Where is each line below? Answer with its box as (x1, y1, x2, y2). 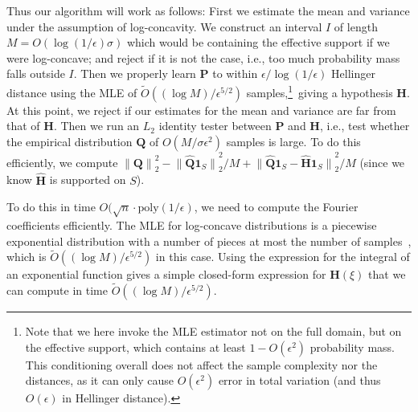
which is (6, 248, 47, 265)
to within (212, 65, 258, 82)
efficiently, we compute (6, 153, 118, 170)
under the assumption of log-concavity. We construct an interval (6, 18, 322, 35)
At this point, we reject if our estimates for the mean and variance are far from (6, 101, 396, 118)
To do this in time (6, 198, 96, 215)
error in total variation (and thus (218, 372, 381, 389)
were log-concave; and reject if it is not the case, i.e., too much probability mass (6, 49, 400, 66)
